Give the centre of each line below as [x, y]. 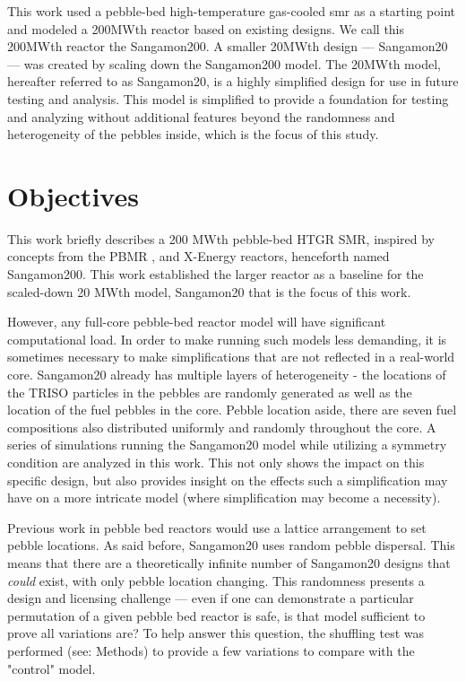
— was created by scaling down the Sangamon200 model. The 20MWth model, [224, 63]
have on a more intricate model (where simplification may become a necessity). [224, 498]
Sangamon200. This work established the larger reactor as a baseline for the [216, 274]
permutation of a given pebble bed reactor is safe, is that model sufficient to [216, 615]
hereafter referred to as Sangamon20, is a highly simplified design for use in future [233, 81]
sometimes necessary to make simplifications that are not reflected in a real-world [231, 357]
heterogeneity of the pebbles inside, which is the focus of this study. [193, 134]
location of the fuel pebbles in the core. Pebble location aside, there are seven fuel [232, 410]
